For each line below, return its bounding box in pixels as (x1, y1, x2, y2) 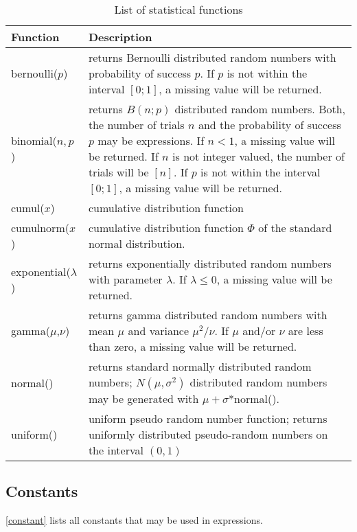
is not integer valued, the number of (172, 148, 345, 164)
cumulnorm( (11, 220, 69, 235)
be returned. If (88, 148, 159, 164)
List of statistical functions (114, 1, 243, 17)
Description (88, 29, 152, 45)
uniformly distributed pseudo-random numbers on (88, 426, 328, 442)
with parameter (88, 271, 163, 287)
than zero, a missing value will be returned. (88, 338, 297, 354)
